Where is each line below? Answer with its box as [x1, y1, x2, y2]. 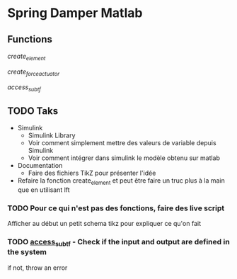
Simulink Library [28, 131, 76, 139]
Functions [7, 33, 53, 45]
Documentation [17, 161, 63, 170]
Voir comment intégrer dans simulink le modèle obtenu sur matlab [28, 154, 221, 162]
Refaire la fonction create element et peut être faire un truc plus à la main [17, 176, 225, 186]
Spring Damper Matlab [7, 5, 143, 21]
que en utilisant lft [17, 186, 70, 194]
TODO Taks [7, 105, 59, 117]
